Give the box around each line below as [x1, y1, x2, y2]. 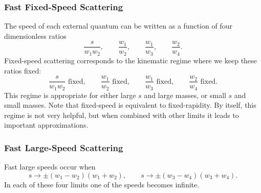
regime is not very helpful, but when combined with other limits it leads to [4, 109, 239, 120]
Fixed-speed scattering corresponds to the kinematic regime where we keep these [4, 55, 257, 65]
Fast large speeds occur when [4, 161, 96, 172]
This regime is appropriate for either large [4, 89, 136, 100]
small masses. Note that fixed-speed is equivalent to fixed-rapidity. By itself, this [4, 100, 256, 110]
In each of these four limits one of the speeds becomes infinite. [4, 179, 200, 189]
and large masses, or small [144, 89, 226, 100]
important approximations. [4, 119, 89, 130]
